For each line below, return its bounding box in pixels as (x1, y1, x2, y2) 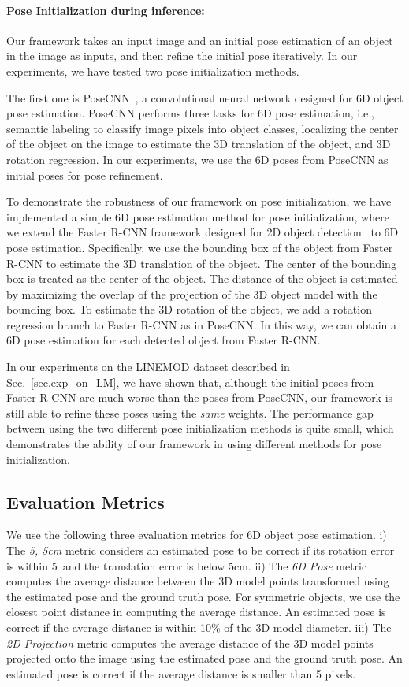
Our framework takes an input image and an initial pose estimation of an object (6, 32, 393, 48)
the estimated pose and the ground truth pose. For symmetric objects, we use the (6, 588, 400, 604)
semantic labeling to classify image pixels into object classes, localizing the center (6, 120, 399, 136)
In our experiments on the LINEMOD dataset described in (6, 358, 290, 375)
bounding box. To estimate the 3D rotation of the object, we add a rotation (6, 301, 372, 318)
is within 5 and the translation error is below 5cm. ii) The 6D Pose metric (6, 557, 367, 574)
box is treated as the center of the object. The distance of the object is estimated (6, 270, 398, 287)
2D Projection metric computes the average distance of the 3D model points (6, 634, 374, 651)
